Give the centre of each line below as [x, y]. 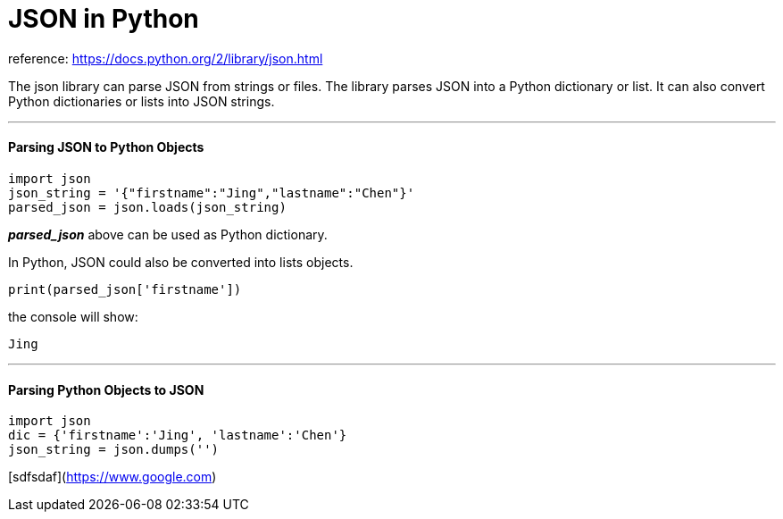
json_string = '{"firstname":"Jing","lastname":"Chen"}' [212, 193]
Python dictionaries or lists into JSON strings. [142, 101]
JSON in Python [104, 19]
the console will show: [73, 316]
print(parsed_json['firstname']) [125, 289]
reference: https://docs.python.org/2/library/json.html [166, 58]
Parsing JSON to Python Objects [106, 147]
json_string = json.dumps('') [114, 450]
